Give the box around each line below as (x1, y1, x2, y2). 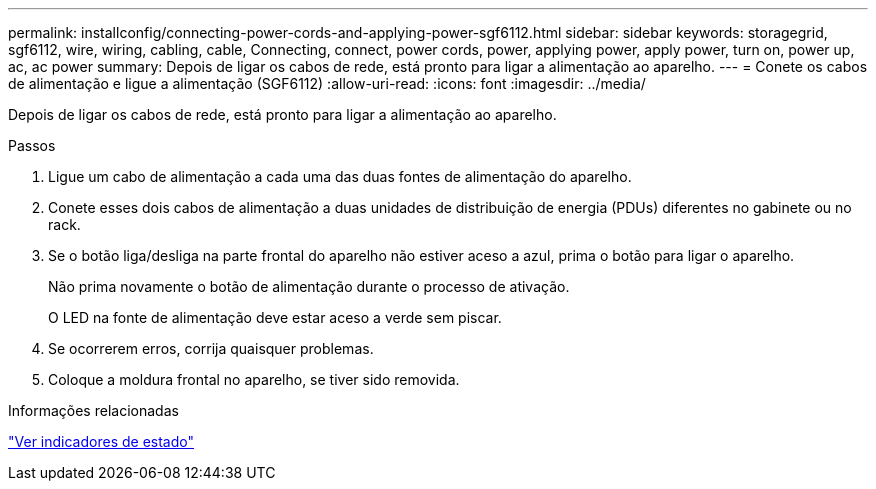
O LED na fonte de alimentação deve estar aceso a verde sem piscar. (48, 309, 502, 326)
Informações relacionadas (8, 402, 179, 419)
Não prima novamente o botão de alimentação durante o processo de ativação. (48, 278, 570, 295)
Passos (8, 137, 56, 154)
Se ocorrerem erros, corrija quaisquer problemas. (48, 340, 374, 357)
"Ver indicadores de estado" (8, 433, 194, 450)
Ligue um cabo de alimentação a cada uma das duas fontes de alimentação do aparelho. (48, 168, 632, 185)
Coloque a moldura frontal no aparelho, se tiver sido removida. (48, 371, 460, 388)
